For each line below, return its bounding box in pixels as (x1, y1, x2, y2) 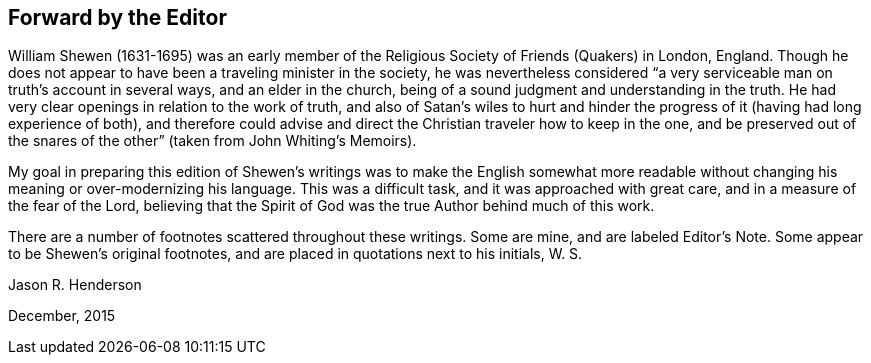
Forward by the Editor (8, 5, 227, 30)
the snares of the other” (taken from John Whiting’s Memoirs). (8, 132, 417, 150)
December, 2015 (8, 307, 116, 325)
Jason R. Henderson (8, 276, 142, 294)
